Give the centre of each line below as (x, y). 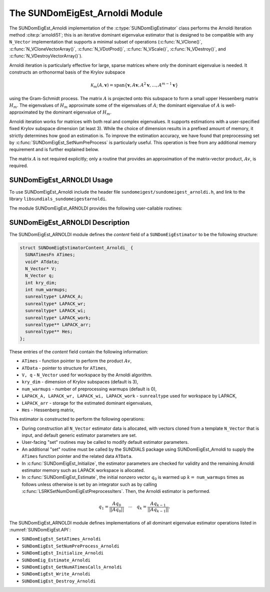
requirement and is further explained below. (54, 150)
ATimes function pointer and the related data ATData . (77, 456)
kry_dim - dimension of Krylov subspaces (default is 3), (80, 382)
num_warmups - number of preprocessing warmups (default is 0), (89, 389)
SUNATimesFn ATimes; (50, 255)
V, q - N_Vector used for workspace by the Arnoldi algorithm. (87, 375)
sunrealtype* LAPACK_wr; (55, 304)
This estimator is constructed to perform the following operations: (77, 419)
